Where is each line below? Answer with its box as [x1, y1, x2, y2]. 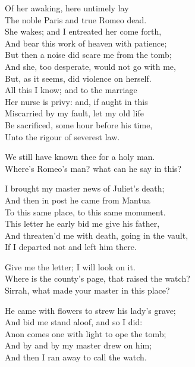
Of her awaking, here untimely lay [5, 2, 129, 14]
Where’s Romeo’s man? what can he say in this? [5, 162, 182, 174]
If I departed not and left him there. [5, 240, 137, 253]
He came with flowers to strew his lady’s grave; [5, 304, 176, 316]
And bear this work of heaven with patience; [5, 36, 167, 49]
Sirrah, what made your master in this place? [5, 284, 170, 297]
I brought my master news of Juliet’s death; [5, 182, 165, 195]
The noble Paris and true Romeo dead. [5, 13, 147, 26]
